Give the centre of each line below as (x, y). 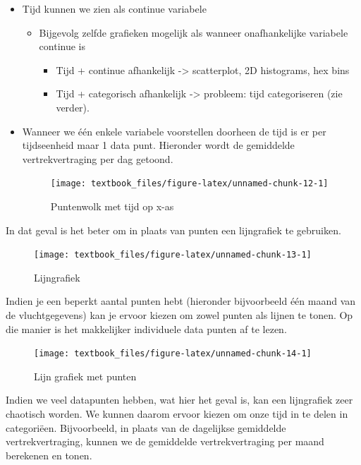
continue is (62, 46)
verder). (73, 107)
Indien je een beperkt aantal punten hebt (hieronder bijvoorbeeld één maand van (181, 301)
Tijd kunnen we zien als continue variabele (114, 8)
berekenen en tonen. (49, 455)
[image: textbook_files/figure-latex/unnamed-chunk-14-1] (173, 354)
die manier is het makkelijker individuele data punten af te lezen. (146, 328)
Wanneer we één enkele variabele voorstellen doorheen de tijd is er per (174, 131)
